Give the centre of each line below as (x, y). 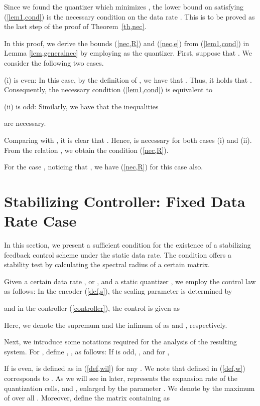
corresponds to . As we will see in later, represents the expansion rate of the (121, 378)
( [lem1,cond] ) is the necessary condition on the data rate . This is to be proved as (129, 16)
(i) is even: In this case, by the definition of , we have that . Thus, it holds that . (128, 79)
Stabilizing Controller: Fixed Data (125, 201)
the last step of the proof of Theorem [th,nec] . (75, 26)
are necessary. (25, 123)
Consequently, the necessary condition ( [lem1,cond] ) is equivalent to (108, 89)
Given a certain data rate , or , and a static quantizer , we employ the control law (130, 281)
